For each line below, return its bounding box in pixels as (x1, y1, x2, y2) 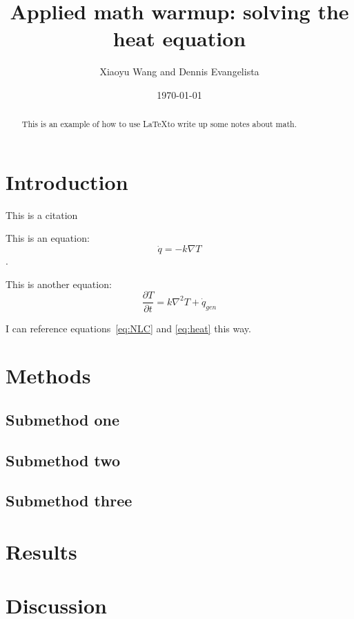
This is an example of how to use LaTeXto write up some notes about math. (21, 118, 297, 130)
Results (6, 537, 77, 566)
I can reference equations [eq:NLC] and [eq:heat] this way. (6, 321, 251, 335)
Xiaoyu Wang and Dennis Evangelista (99, 64, 259, 79)
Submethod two (6, 449, 121, 470)
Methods (6, 361, 91, 390)
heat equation (112, 24, 246, 53)
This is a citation (6, 207, 78, 222)
